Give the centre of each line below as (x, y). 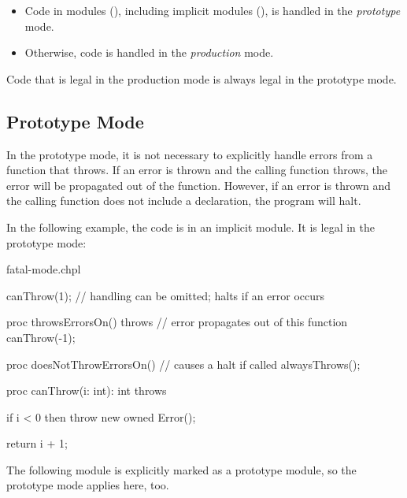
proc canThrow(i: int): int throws (87, 390)
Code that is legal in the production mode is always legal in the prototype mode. (202, 78)
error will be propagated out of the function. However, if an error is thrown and (199, 185)
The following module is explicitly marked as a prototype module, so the (181, 469)
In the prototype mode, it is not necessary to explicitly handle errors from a (190, 154)
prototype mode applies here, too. (88, 485)
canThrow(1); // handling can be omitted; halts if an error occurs (166, 295)
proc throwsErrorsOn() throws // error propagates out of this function (177, 322)
